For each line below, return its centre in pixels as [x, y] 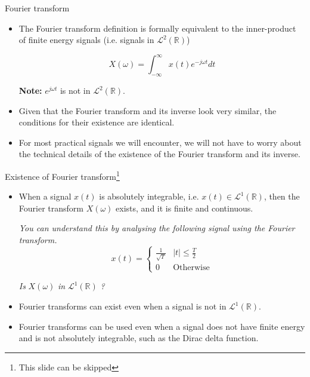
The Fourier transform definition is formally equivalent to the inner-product [157, 28]
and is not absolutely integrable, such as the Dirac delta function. [139, 338]
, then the [282, 196]
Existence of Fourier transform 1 [62, 175]
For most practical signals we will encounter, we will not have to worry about [160, 142]
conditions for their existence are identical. [97, 122]
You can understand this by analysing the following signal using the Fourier [157, 228]
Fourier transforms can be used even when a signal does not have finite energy [162, 326]
